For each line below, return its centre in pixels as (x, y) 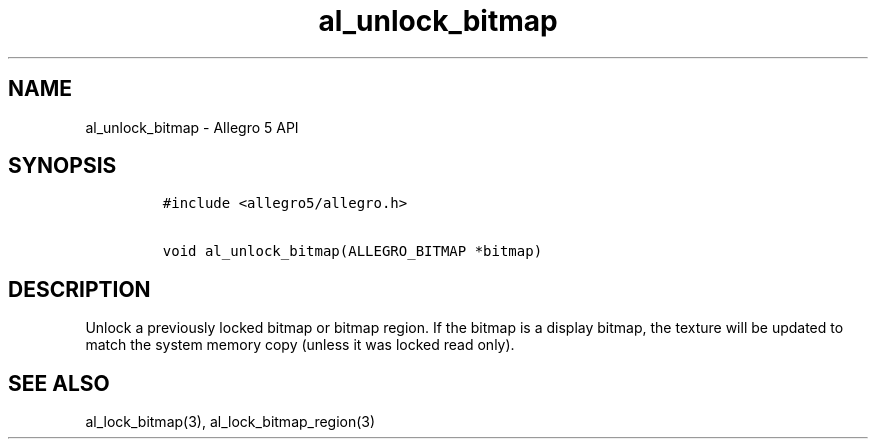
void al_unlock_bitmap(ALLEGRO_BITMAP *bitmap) (352, 251)
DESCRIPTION (79, 289)
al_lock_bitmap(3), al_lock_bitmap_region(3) (230, 422)
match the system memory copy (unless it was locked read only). (300, 345)
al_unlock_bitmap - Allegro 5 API (192, 127)
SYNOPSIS (62, 166)
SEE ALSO (59, 383)
